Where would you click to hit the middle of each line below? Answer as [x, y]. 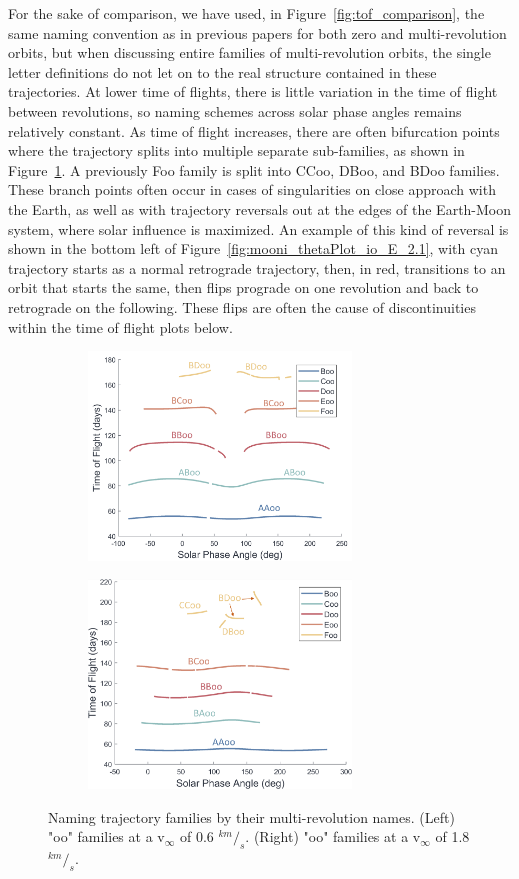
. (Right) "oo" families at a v [333, 836]
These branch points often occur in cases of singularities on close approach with [252, 189]
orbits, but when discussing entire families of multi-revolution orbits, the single [249, 52]
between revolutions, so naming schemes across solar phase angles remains [235, 110]
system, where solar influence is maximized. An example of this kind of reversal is [258, 228]
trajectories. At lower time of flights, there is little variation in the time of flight [253, 91]
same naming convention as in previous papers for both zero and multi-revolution [257, 32]
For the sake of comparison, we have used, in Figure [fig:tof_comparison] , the [246, 13]
